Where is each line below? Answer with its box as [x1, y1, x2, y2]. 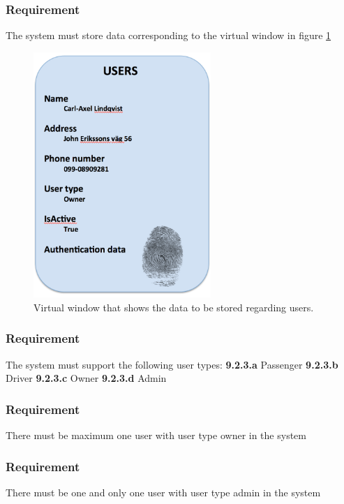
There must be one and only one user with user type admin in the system [6, 484, 321, 499]
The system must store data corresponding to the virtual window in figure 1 [6, 28, 331, 43]
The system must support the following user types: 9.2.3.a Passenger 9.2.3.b [6, 357, 338, 371]
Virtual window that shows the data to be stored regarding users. [33, 299, 314, 314]
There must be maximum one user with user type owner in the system [6, 428, 306, 443]
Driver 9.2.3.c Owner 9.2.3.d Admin [6, 371, 167, 385]
